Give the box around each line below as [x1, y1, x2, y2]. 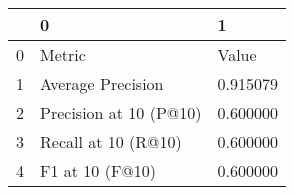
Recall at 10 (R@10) [40, 130, 182, 153]
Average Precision [40, 72, 164, 95]
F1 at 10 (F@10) [40, 159, 157, 182]
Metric [40, 43, 86, 66]
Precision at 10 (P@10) [40, 101, 202, 124]
